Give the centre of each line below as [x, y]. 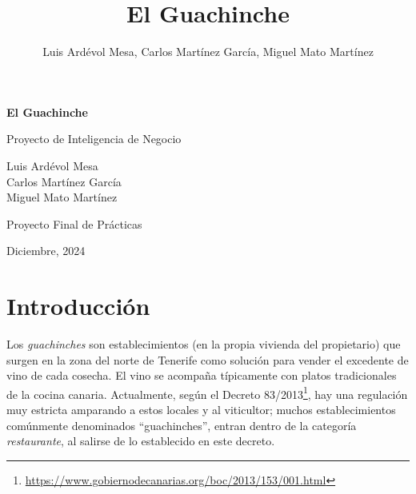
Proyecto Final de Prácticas [74, 223]
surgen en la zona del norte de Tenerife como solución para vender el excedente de [208, 359]
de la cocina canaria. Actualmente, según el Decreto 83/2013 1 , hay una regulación [207, 392]
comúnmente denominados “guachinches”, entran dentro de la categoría [182, 425]
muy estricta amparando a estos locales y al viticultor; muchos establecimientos [201, 410]
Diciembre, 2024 [46, 251]
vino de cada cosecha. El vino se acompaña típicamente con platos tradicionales [202, 375]
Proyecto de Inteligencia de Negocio [94, 139]
